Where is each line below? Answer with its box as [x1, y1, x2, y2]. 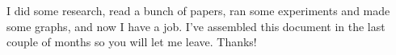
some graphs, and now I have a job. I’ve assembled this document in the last [6, 18, 385, 34]
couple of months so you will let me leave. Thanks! [6, 33, 257, 50]
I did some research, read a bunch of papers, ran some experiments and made [6, 2, 390, 18]
